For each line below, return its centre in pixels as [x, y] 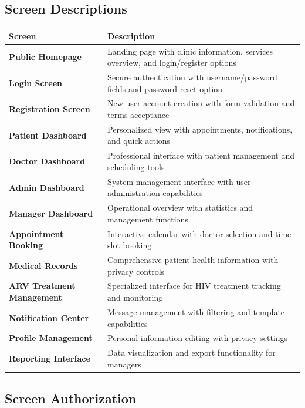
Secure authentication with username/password [192, 77]
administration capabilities [155, 193]
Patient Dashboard [48, 135]
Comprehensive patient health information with [193, 260]
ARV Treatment [42, 286]
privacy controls [136, 271]
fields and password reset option [165, 88]
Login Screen [35, 82]
